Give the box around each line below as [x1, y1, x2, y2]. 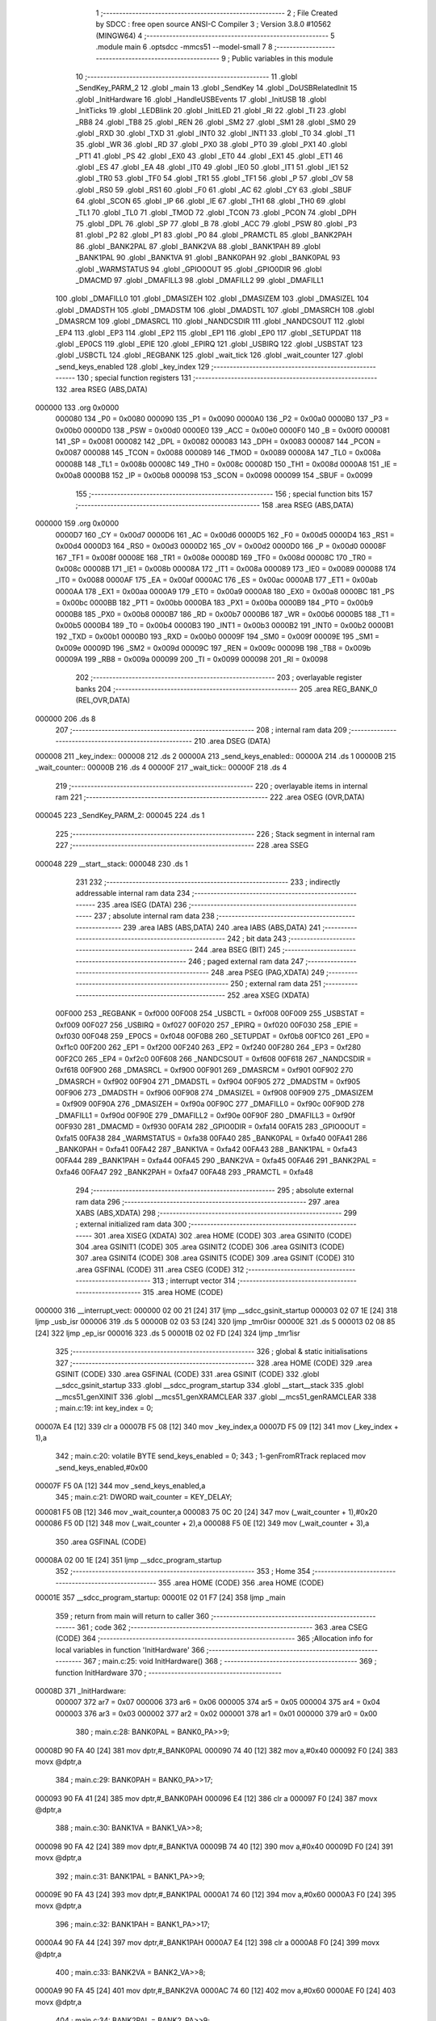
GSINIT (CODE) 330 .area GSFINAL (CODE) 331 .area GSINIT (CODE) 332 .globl [55, 1369, 320, 1378]
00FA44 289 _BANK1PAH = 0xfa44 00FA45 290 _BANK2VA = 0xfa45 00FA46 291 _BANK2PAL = [55, 1156, 377, 1166]
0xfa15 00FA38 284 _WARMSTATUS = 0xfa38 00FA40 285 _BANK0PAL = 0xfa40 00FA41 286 [55, 1133, 367, 1143]
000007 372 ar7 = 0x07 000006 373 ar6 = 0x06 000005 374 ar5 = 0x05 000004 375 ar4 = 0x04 [55, 1698, 381, 1707]
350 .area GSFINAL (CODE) [55, 1537, 147, 1546]
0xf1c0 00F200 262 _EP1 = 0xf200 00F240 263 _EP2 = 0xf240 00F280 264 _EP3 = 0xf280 [55, 1043, 362, 1053]
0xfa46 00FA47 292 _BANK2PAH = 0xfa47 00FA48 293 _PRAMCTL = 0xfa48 [55, 1167, 314, 1176]
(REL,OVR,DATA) [75, 695, 131, 705]
